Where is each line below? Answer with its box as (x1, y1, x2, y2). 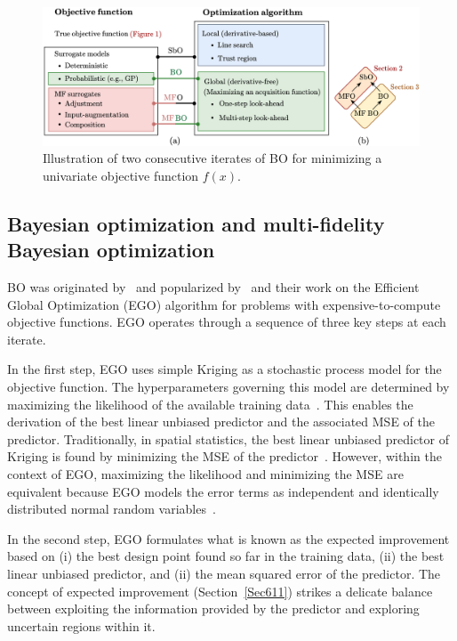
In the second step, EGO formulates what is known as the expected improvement (7, 529, 450, 548)
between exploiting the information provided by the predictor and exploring (7, 599, 420, 618)
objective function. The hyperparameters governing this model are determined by (7, 377, 450, 396)
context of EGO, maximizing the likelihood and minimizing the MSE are (7, 465, 404, 483)
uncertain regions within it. (7, 616, 156, 635)
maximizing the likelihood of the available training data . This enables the (7, 394, 413, 413)
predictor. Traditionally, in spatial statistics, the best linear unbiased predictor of (7, 429, 449, 448)
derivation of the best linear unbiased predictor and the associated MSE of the (7, 412, 435, 431)
